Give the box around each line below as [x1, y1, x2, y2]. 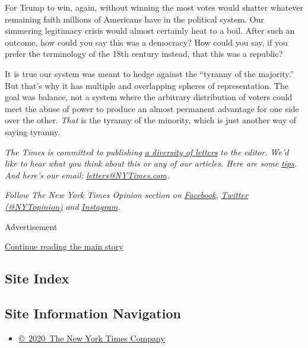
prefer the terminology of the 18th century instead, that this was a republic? [5, 47, 283, 60]
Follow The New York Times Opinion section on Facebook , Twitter [5, 189, 248, 201]
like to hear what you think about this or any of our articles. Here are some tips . [5, 157, 297, 170]
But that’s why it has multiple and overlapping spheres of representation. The [5, 79, 288, 91]
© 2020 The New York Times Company [18, 331, 165, 344]
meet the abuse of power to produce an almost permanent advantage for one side [5, 102, 299, 114]
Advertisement [5, 220, 58, 232]
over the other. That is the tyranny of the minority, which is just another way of [5, 114, 297, 126]
